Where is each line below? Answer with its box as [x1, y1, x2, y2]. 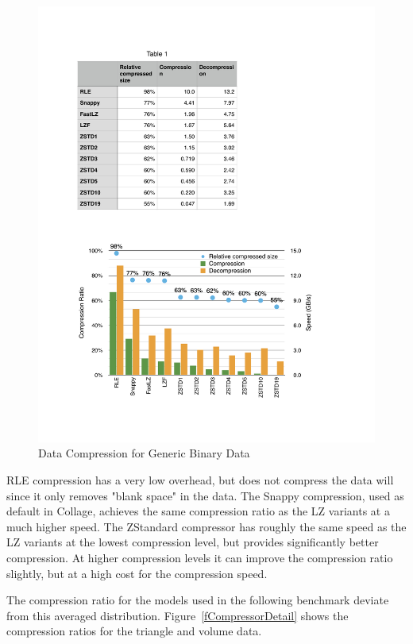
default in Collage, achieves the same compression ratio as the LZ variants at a [6, 503, 390, 519]
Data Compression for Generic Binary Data [38, 445, 250, 461]
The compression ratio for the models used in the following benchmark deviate [6, 592, 389, 608]
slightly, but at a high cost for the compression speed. [6, 565, 268, 581]
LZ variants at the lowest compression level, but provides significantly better [6, 534, 379, 550]
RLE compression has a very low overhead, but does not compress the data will [6, 472, 394, 488]
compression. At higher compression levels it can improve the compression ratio [6, 550, 393, 566]
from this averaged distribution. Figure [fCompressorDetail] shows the [6, 607, 349, 623]
